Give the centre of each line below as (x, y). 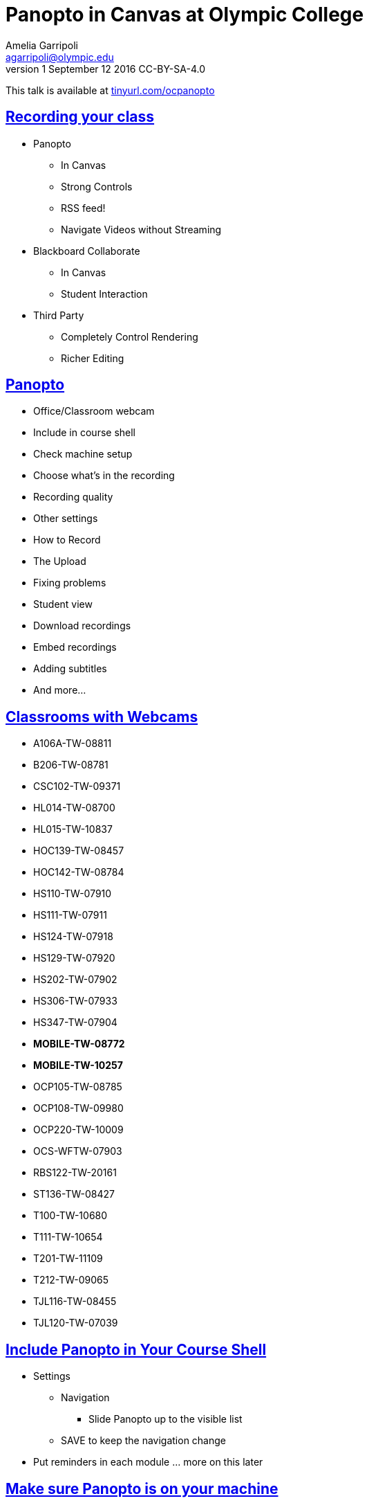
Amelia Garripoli (42, 45)
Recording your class (80, 117)
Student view (63, 604)
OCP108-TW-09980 (78, 1108)
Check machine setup (83, 454)
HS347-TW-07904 (75, 1023)
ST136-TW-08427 (74, 1194)
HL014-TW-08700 (74, 808)
